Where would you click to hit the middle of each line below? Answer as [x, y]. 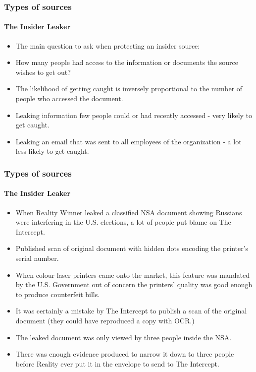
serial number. [37, 258]
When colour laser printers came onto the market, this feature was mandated [133, 275]
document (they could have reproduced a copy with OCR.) [105, 320]
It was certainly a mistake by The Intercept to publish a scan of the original [131, 311]
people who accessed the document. [69, 98]
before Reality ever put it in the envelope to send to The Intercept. [117, 363]
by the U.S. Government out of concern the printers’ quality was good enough [134, 284]
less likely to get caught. [52, 151]
